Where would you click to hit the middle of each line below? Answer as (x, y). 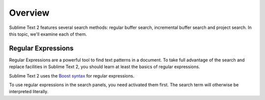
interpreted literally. (29, 92)
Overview (29, 13)
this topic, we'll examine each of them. (48, 34)
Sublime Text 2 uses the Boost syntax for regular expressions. (72, 75)
